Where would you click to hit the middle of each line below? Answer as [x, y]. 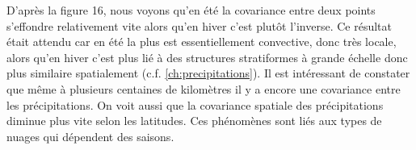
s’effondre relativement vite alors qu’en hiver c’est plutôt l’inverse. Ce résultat [199, 25]
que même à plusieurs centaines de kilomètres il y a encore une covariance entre [204, 88]
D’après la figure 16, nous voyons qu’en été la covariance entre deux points [191, 10]
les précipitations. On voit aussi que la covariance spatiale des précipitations [195, 104]
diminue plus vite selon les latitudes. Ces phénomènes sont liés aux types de [194, 121]
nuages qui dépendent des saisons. [90, 136]
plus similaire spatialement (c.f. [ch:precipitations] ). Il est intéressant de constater [208, 73]
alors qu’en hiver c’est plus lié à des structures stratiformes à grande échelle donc [207, 57]
